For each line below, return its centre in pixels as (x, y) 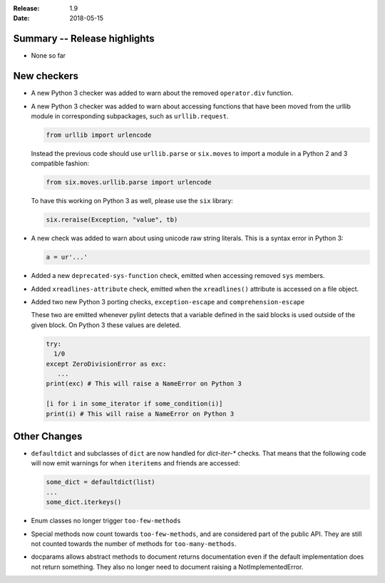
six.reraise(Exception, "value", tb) (112, 220)
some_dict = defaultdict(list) (101, 482)
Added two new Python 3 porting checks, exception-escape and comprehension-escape (168, 302)
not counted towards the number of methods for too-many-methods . (134, 543)
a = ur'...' (67, 257)
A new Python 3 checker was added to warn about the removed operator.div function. (162, 93)
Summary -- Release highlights (84, 39)
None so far (48, 56)
